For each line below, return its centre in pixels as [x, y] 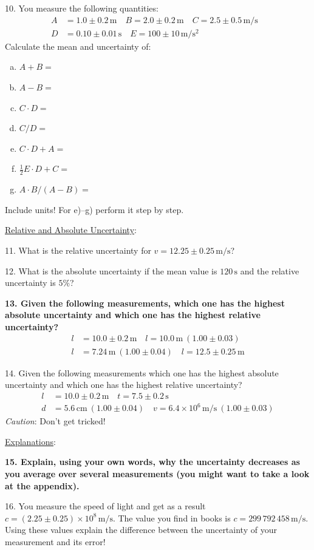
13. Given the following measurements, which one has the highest [145, 303]
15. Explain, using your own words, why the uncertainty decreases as [152, 462]
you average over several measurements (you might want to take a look [157, 474]
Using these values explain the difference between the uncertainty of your [141, 530]
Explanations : [30, 441]
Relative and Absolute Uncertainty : [71, 230]
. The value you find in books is [172, 518]
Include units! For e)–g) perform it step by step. [94, 209]
